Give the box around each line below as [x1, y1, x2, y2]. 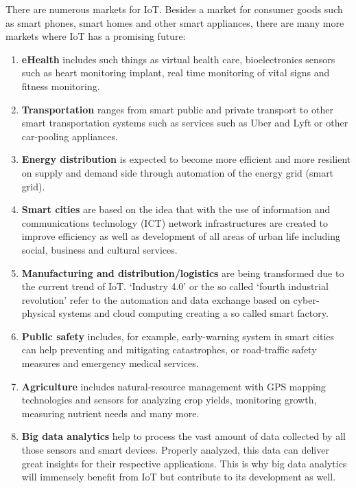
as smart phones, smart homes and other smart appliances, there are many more [5, 15, 344, 30]
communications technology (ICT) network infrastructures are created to [21, 215, 328, 230]
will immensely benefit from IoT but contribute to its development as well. [21, 469, 336, 484]
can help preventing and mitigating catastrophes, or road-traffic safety [21, 342, 317, 357]
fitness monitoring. [21, 78, 100, 93]
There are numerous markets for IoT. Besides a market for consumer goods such [5, 2, 343, 16]
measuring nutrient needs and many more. [21, 406, 200, 420]
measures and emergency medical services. [21, 356, 199, 370]
